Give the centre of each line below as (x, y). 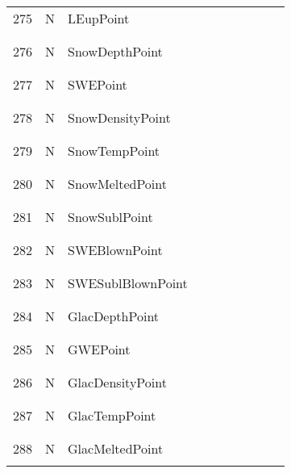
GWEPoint (99, 349)
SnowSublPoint (110, 217)
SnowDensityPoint (119, 117)
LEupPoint (99, 18)
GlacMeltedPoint (116, 448)
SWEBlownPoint (115, 250)
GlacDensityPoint (117, 382)
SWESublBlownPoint (128, 283)
